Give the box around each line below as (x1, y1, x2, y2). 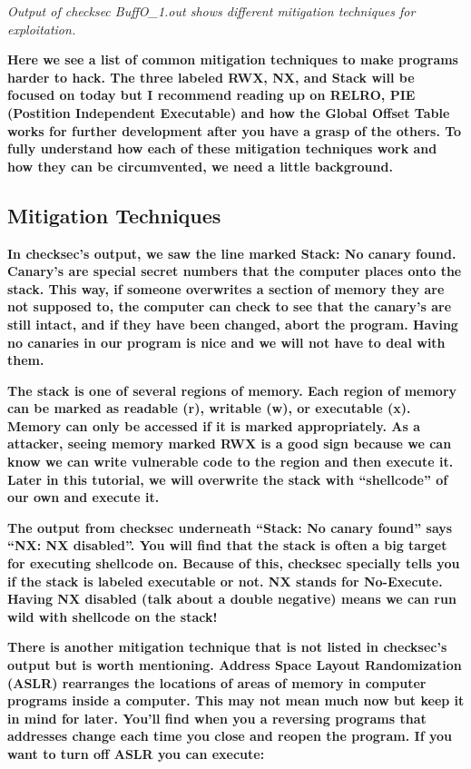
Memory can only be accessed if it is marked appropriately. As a (7, 416, 420, 435)
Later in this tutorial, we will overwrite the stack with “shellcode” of (7, 469, 448, 488)
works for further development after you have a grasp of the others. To (7, 121, 462, 140)
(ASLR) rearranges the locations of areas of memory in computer (7, 673, 427, 692)
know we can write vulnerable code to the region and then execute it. (7, 452, 454, 471)
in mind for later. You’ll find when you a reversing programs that (7, 708, 427, 727)
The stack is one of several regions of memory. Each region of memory (7, 380, 457, 399)
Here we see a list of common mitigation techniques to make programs (7, 50, 458, 69)
